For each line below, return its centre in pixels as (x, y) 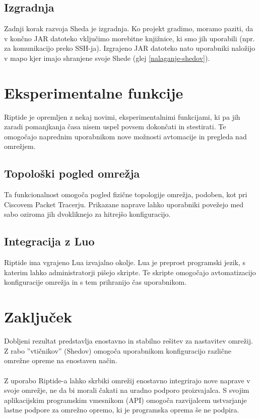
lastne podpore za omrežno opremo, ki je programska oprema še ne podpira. (122, 410)
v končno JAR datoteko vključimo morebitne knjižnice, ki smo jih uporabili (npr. (129, 38)
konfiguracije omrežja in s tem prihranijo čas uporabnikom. (95, 282)
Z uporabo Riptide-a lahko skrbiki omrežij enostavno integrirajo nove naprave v (127, 380)
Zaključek (38, 317)
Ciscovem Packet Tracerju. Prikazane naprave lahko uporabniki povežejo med (124, 204)
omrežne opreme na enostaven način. (61, 360)
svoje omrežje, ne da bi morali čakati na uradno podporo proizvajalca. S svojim (127, 390)
